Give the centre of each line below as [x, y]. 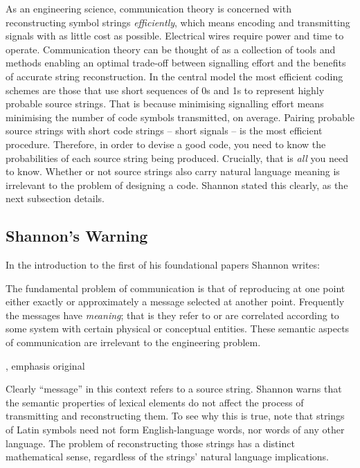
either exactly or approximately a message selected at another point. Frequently [175, 301]
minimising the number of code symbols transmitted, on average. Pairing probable [180, 117]
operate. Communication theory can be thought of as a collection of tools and [171, 49]
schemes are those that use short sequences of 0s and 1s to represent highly [165, 90]
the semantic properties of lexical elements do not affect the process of [155, 402]
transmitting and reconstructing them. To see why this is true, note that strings [175, 416]
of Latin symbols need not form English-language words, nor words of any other [175, 430]
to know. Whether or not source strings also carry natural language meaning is [173, 171]
